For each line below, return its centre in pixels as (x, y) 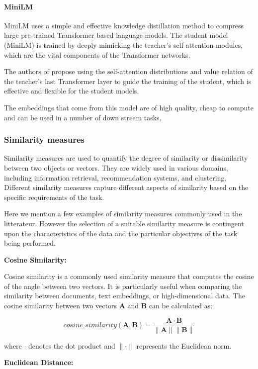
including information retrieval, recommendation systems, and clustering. (115, 177)
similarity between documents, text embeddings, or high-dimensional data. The (125, 296)
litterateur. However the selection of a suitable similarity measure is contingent (124, 223)
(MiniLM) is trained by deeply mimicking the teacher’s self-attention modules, (124, 45)
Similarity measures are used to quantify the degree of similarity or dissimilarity (126, 158)
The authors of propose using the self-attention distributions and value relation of (129, 71)
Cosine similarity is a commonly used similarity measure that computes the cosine (129, 276)
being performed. (30, 243)
